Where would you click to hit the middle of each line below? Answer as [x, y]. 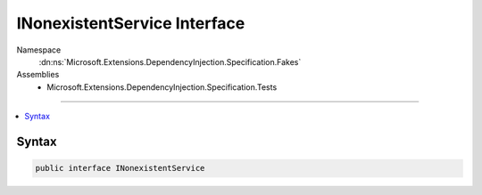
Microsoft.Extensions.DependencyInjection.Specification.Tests [162, 87]
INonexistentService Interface [131, 23]
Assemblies [38, 75]
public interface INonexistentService [120, 168]
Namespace [39, 50]
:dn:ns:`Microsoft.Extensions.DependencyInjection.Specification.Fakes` [170, 61]
